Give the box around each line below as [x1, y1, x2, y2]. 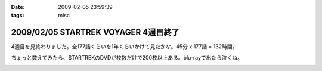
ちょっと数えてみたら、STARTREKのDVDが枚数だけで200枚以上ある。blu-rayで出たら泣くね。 [11, 54, 243, 61]
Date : [11, 4, 25, 10]
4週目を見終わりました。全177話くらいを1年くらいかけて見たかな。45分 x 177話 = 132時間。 [11, 43, 238, 50]
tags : [11, 12, 24, 19]
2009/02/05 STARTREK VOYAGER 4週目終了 [11, 27, 180, 38]
